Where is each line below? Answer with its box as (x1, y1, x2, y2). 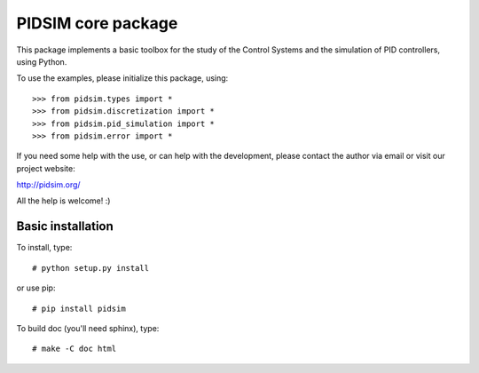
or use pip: (16, 282, 56, 293)
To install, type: (16, 242, 73, 253)
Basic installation (16, 218, 114, 234)
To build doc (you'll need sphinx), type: (16, 322, 160, 333)
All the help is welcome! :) (16, 195, 111, 206)
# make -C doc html (32, 344, 117, 354)
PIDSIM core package (16, 13, 178, 33)
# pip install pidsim (32, 303, 126, 313)
